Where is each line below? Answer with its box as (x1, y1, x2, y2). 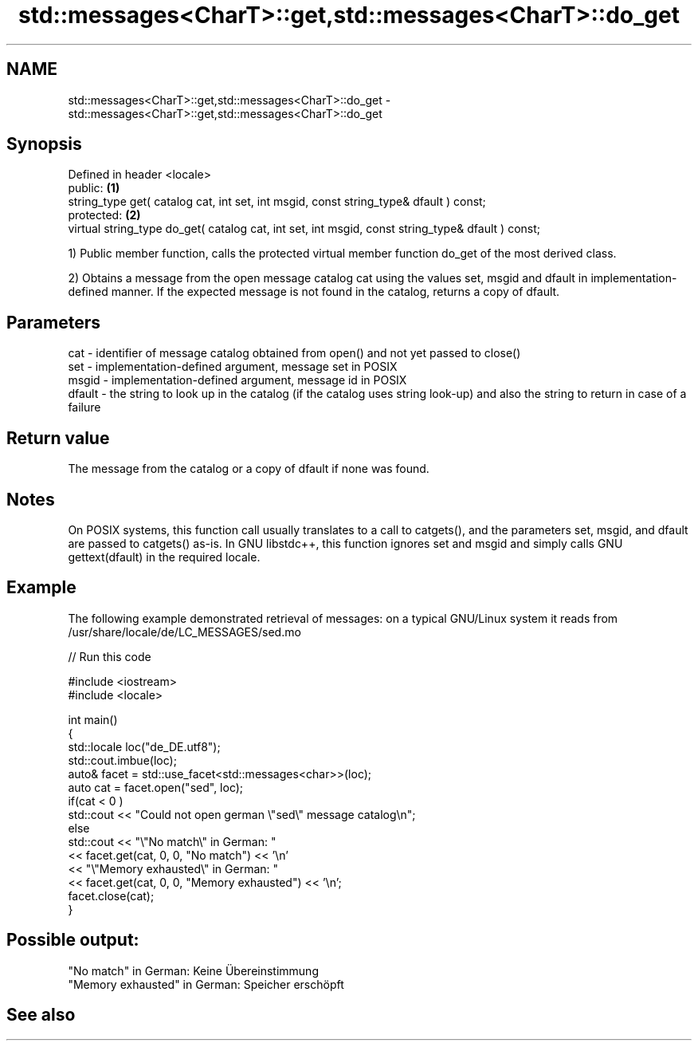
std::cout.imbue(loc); (68, 753, 177, 767)
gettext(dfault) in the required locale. (68, 549, 261, 564)
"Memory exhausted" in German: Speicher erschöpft (68, 977, 344, 991)
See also (6, 1005, 76, 1025)
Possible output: (6, 930, 139, 951)
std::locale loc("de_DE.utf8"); (68, 739, 221, 754)
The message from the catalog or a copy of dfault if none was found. (68, 462, 429, 476)
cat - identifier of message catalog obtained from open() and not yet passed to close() (68, 346, 521, 360)
